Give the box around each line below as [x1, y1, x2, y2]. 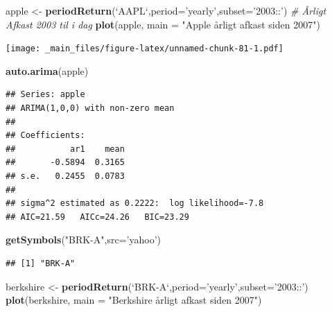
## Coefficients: [6, 130, 85, 141]
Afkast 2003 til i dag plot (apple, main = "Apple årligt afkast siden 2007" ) [6, 17, 320, 31]
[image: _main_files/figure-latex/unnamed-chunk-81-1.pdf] [6, 44, 283, 54]
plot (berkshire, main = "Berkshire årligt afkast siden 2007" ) [6, 293, 262, 307]
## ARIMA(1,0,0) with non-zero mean [6, 103, 175, 114]
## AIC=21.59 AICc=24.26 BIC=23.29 [6, 211, 189, 222]
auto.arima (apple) [6, 63, 89, 78]
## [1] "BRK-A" [6, 258, 76, 268]
